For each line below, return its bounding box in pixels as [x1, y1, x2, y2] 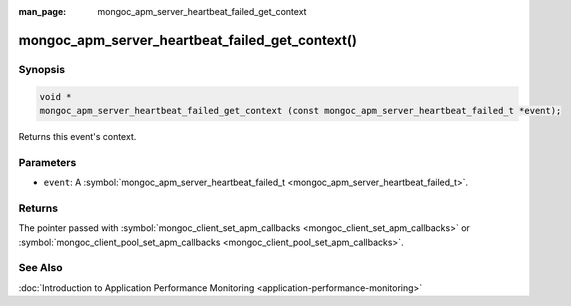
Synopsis [18, 62, 65, 76]
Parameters [18, 155, 77, 169]
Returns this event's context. [18, 130, 137, 142]
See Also [18, 261, 63, 275]
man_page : [18, 6, 67, 17]
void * [39, 91, 72, 102]
